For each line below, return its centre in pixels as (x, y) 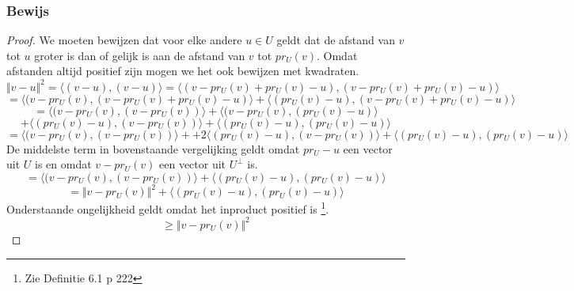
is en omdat (63, 164)
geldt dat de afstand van (336, 40)
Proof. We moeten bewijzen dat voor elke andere (124, 40)
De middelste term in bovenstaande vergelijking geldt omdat (153, 148)
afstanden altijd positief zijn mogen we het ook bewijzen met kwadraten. (183, 71)
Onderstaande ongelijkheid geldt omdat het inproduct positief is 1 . (168, 208)
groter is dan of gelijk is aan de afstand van (140, 55)
